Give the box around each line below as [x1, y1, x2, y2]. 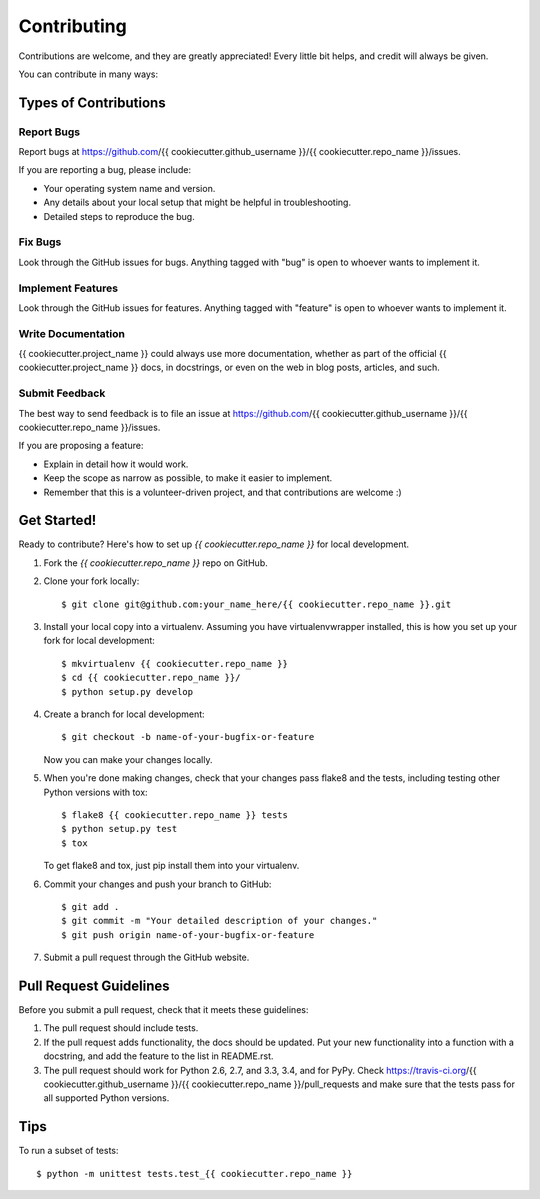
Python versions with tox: [43, 786, 149, 798]
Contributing [18, 15, 127, 37]
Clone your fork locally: [43, 575, 140, 587]
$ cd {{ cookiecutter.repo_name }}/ [61, 672, 241, 684]
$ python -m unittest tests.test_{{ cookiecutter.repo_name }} [36, 1168, 353, 1179]
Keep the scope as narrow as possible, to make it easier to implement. [43, 472, 333, 484]
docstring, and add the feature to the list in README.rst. [43, 1050, 274, 1062]
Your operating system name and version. [43, 182, 216, 194]
